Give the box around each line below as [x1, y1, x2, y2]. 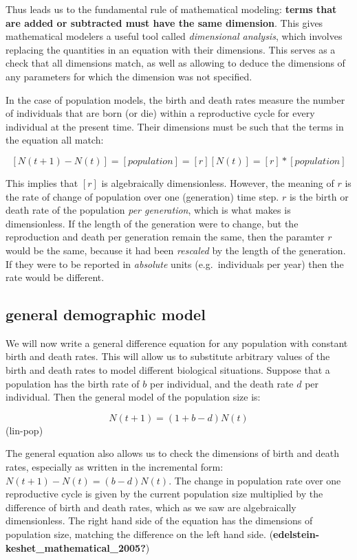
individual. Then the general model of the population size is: [6, 390, 261, 404]
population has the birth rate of [6, 376, 140, 390]
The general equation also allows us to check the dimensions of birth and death [6, 446, 340, 460]
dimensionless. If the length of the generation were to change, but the [6, 216, 299, 230]
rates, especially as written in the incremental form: [6, 460, 224, 474]
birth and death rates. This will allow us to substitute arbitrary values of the [6, 349, 330, 363]
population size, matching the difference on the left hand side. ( [6, 527, 274, 541]
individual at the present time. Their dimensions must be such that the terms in [6, 119, 344, 133]
